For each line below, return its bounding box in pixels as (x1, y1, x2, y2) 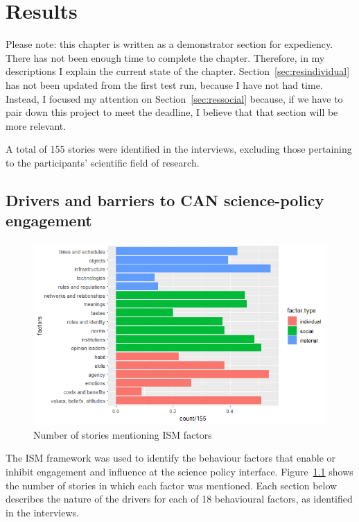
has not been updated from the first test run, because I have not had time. (6, 77, 323, 92)
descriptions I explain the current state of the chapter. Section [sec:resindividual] (6, 64, 350, 78)
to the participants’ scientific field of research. (6, 155, 200, 169)
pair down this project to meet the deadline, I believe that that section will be (6, 105, 338, 119)
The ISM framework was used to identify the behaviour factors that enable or (6, 451, 336, 465)
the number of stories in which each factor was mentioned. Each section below (6, 478, 338, 492)
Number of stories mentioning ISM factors (33, 427, 212, 441)
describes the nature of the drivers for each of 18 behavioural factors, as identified (6, 491, 353, 506)
